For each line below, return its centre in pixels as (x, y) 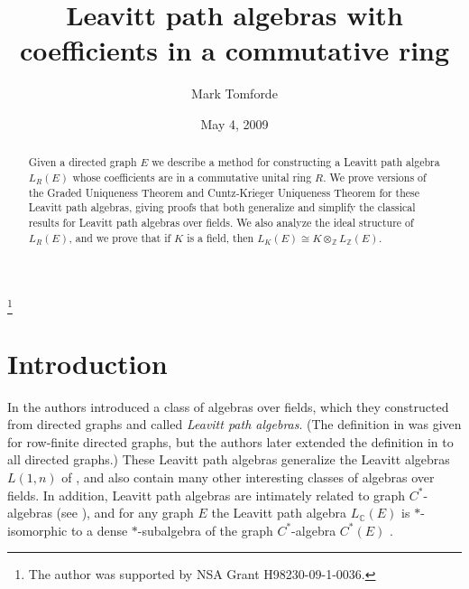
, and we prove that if (120, 237)
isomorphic (37, 530)
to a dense (99, 530)
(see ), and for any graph (125, 513)
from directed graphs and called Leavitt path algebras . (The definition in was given (234, 424)
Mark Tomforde (234, 93)
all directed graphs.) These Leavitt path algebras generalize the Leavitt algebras (229, 459)
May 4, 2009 (234, 123)
